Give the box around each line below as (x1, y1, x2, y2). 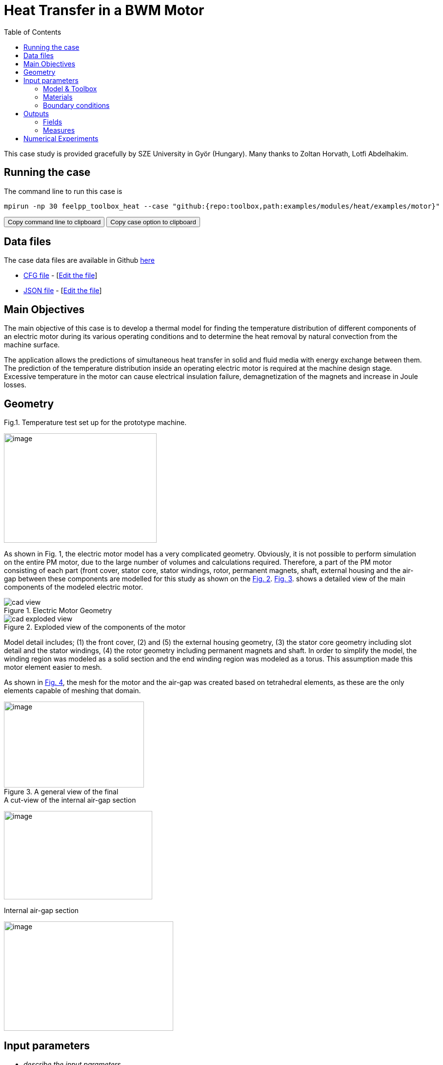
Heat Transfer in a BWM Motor (4, 2, 204, 19)
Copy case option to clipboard (110, 218, 196, 226)
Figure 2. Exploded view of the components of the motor (4, 623, 186, 632)
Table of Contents (4, 27, 61, 36)
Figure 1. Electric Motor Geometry (4, 606, 112, 615)
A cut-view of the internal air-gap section (4, 796, 136, 805)
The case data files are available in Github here (4, 256, 155, 265)
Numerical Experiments (23, 134, 99, 143)
